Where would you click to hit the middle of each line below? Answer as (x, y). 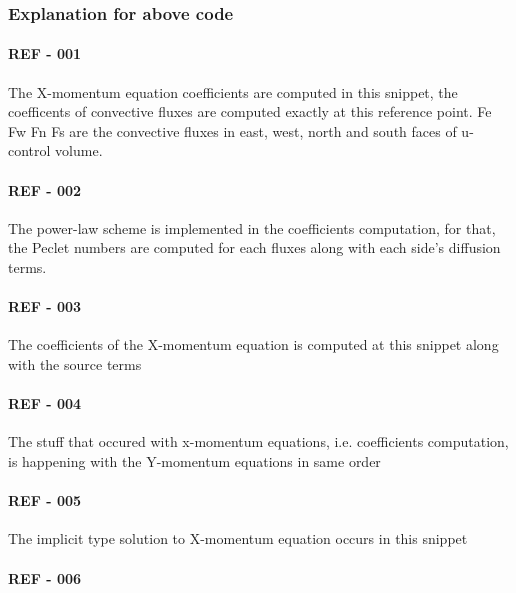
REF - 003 (45, 306)
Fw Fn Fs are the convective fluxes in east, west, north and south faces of (232, 130)
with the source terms (75, 363)
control (29, 150)
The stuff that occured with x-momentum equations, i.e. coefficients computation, (258, 441)
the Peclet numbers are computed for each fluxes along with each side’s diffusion (254, 247)
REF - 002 (45, 189)
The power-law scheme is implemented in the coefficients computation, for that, (252, 227)
